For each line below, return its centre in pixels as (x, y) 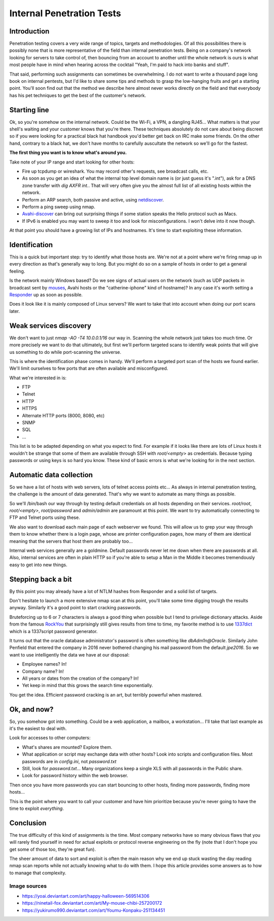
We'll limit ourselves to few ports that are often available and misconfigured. (89, 369)
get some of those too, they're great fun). (53, 849)
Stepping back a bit (41, 579)
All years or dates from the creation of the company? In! (80, 678)
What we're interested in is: (38, 378)
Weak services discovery (50, 326)
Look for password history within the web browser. (75, 776)
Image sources (28, 886)
